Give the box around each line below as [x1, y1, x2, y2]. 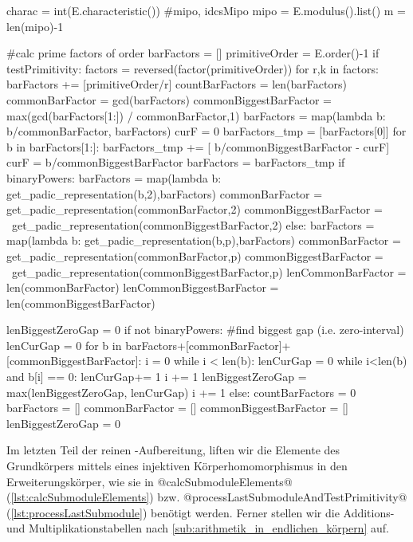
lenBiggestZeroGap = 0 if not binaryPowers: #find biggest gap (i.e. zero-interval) [6, 321, 404, 338]
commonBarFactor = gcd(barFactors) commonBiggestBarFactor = [6, 91, 332, 108]
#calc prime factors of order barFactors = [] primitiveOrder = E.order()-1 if [6, 45, 380, 61]
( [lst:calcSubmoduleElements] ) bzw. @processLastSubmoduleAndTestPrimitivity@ [6, 489, 407, 505]
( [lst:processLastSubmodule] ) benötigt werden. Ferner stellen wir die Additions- [6, 504, 395, 520]
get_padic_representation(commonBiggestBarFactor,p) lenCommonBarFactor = [11, 263, 407, 280]
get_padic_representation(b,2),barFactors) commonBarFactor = [6, 185, 323, 202]
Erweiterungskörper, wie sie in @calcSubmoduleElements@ [6, 473, 293, 489]
